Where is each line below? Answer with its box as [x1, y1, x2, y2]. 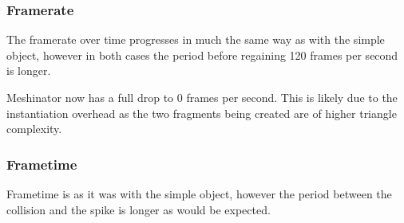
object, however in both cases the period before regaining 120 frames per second [6, 46, 398, 63]
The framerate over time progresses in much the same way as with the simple [6, 31, 385, 48]
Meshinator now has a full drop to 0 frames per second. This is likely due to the [6, 89, 398, 105]
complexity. [6, 120, 62, 137]
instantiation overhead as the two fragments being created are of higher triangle [6, 104, 397, 121]
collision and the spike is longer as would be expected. [6, 201, 271, 217]
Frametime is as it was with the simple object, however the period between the [6, 186, 392, 201]
